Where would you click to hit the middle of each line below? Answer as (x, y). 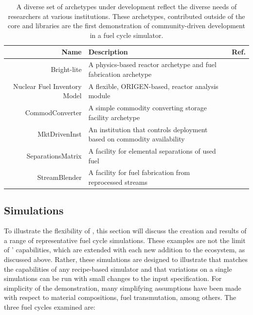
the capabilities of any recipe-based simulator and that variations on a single (118, 269)
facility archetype (114, 117)
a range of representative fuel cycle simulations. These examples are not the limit (125, 240)
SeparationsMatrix (54, 155)
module (99, 96)
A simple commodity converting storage (147, 108)
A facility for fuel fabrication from (139, 172)
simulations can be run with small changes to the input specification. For (113, 278)
